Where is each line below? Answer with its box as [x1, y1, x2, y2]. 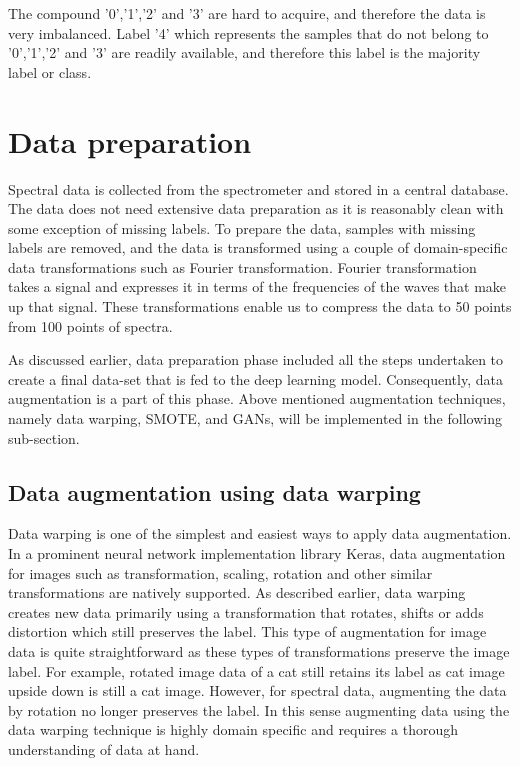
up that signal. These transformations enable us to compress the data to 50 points [8, 296, 512, 317]
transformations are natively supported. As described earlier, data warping [8, 582, 466, 603]
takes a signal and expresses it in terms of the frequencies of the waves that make [8, 276, 507, 297]
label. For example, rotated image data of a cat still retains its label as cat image [8, 660, 505, 681]
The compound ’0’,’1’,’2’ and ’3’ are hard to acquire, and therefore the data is [8, 3, 486, 23]
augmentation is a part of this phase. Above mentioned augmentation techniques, [8, 388, 506, 409]
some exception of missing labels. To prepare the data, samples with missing [8, 217, 476, 238]
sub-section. [8, 427, 80, 448]
